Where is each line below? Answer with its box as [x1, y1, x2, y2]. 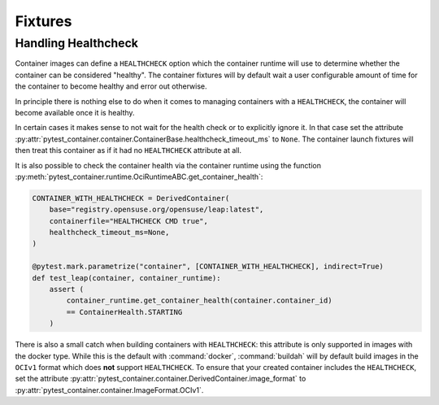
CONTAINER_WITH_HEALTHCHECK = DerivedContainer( [32, 194, 230, 202]
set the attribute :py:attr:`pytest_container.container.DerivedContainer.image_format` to [15, 374, 306, 384]
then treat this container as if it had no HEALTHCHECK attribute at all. [15, 146, 242, 155]
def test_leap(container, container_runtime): [32, 273, 221, 282]
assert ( [49, 285, 85, 294]
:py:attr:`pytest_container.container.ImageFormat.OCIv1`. [15, 385, 204, 394]
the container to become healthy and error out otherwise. [15, 81, 207, 91]
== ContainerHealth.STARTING [66, 307, 183, 316]
